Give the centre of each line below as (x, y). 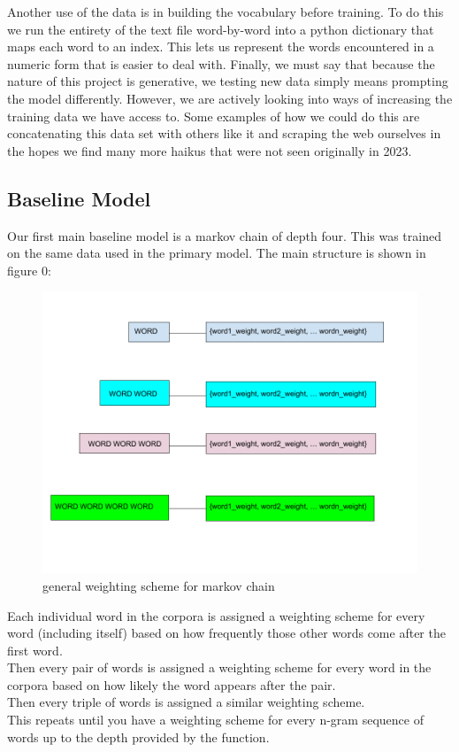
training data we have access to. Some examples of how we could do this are (214, 116)
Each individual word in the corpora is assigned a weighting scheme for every (216, 615)
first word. (35, 650)
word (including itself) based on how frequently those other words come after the (226, 633)
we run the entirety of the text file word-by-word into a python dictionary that (221, 29)
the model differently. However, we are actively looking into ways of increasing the (230, 98)
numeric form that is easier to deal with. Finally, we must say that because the (221, 63)
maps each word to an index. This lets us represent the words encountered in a (221, 47)
